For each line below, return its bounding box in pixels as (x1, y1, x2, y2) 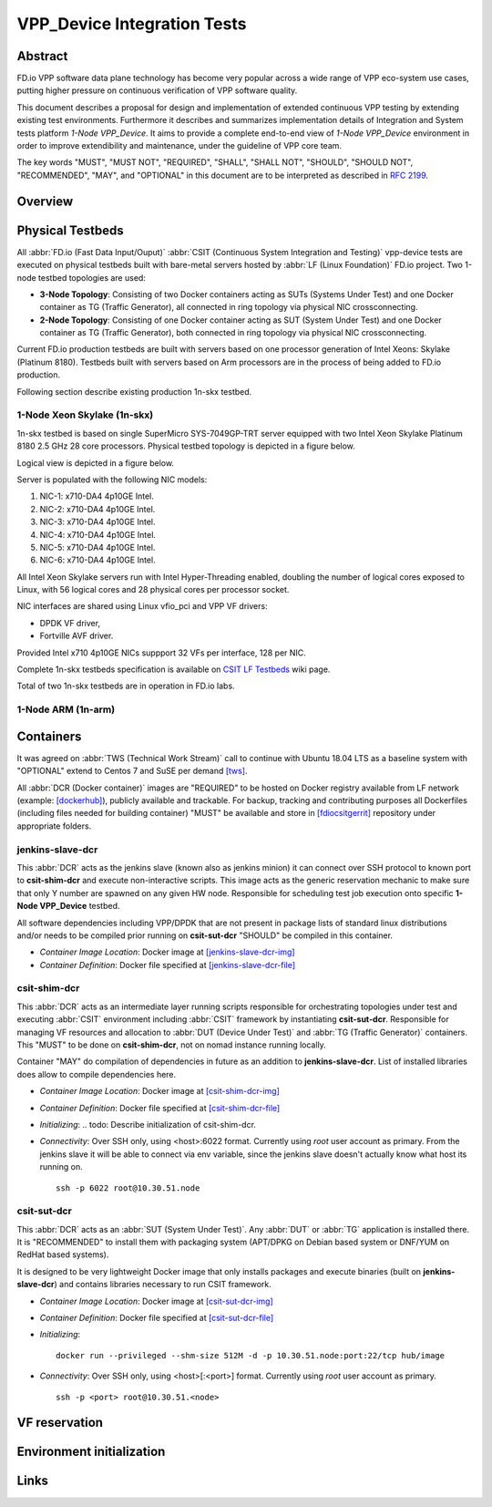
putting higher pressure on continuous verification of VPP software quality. (16, 85, 298, 96)
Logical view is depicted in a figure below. (16, 457, 175, 469)
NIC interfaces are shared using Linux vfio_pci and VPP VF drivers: (16, 601, 268, 612)
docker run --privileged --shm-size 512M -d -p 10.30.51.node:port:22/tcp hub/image (56, 1350, 446, 1360)
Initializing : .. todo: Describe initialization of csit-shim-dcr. (39, 1119, 257, 1130)
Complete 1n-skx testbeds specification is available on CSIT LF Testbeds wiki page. (16, 664, 331, 675)
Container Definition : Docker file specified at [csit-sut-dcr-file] (39, 1313, 274, 1324)
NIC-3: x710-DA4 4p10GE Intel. (39, 516, 156, 528)
